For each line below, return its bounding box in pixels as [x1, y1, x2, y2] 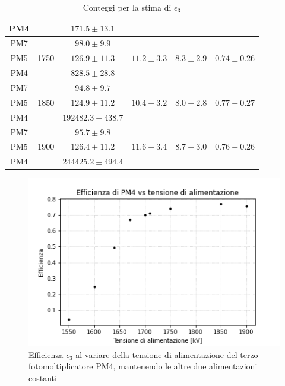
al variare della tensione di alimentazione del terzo [75, 348, 258, 360]
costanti [28, 371, 57, 384]
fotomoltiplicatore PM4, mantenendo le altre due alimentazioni [28, 360, 258, 372]
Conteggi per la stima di [83, 1, 172, 13]
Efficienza [28, 348, 64, 360]
